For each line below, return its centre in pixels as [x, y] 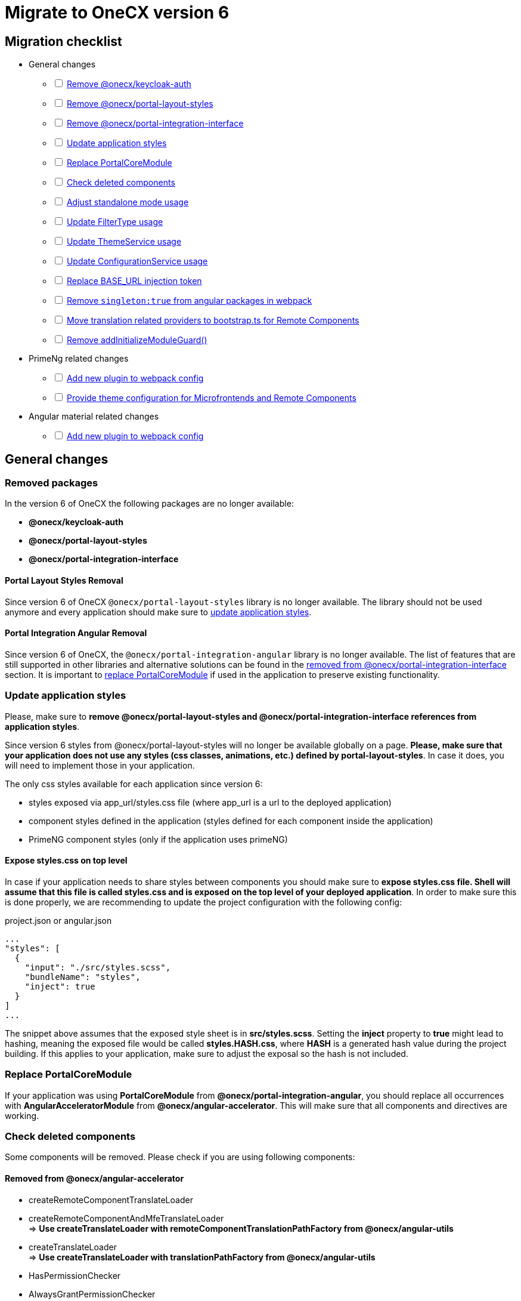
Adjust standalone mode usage [128, 202]
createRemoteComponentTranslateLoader [111, 1200]
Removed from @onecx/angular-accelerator [94, 1178]
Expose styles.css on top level [66, 861]
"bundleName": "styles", [83, 977]
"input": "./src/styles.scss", [98, 967]
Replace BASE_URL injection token [134, 281]
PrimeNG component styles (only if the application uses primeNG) [158, 839]
